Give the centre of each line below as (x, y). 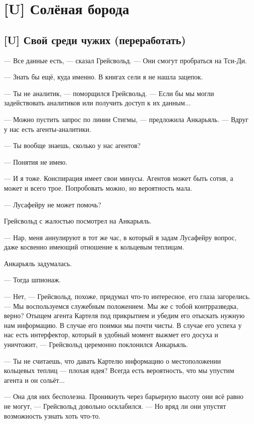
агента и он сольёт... (35, 380)
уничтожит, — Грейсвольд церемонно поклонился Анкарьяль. (96, 344)
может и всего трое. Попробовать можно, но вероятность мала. (98, 187)
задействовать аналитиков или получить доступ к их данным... (97, 103)
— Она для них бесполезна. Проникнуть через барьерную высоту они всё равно (124, 396)
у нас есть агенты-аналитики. (48, 129)
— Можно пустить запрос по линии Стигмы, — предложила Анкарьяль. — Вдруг (126, 119)
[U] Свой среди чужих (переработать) (95, 39)
